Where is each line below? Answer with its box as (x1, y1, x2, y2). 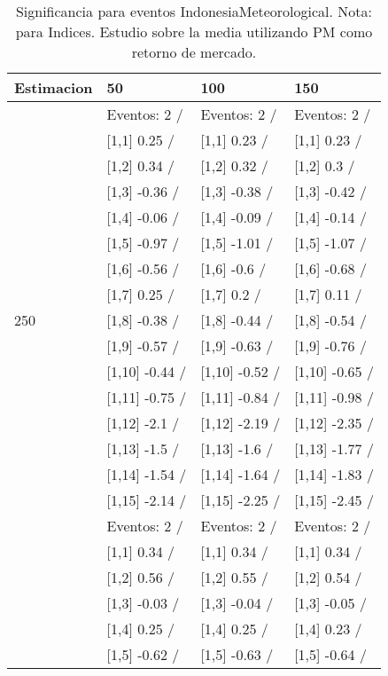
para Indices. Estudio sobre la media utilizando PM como (15, 21, 373, 42)
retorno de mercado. (131, 42, 257, 62)
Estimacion (14, 77, 93, 98)
